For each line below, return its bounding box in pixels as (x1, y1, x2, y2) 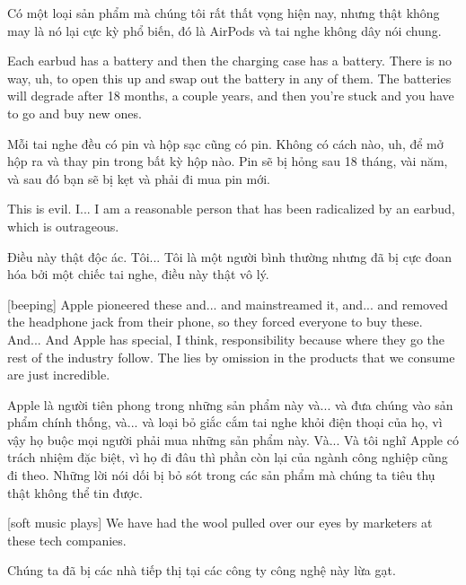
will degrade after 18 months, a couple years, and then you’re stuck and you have (7, 86, 454, 105)
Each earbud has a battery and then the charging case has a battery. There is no (7, 51, 452, 70)
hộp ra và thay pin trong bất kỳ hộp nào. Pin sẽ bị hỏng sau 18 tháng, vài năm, (7, 152, 448, 170)
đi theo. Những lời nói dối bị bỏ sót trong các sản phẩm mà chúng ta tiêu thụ (7, 466, 435, 485)
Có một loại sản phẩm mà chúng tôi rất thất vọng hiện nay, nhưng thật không (7, 4, 440, 22)
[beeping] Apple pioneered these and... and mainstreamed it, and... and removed (7, 294, 448, 313)
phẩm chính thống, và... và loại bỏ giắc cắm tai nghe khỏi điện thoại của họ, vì (7, 413, 443, 432)
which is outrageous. (7, 216, 119, 235)
